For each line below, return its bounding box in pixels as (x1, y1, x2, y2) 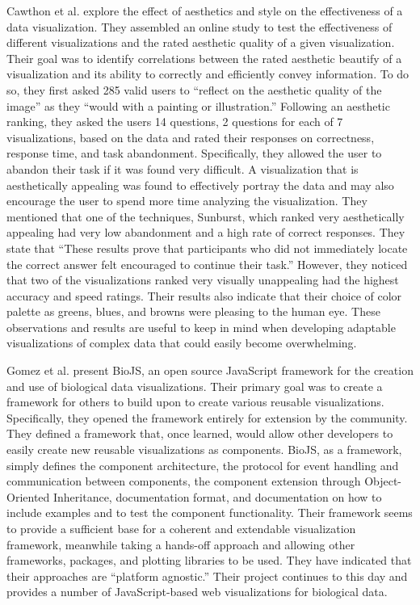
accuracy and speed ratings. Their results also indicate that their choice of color (6, 287, 402, 304)
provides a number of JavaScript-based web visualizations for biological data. (6, 583, 388, 600)
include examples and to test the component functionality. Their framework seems (6, 504, 413, 521)
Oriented (6, 488, 50, 505)
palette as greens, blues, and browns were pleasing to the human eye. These (6, 303, 380, 320)
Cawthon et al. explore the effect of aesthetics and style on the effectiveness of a (6, 2, 403, 19)
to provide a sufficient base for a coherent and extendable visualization (6, 520, 356, 536)
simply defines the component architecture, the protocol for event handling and (6, 456, 399, 473)
